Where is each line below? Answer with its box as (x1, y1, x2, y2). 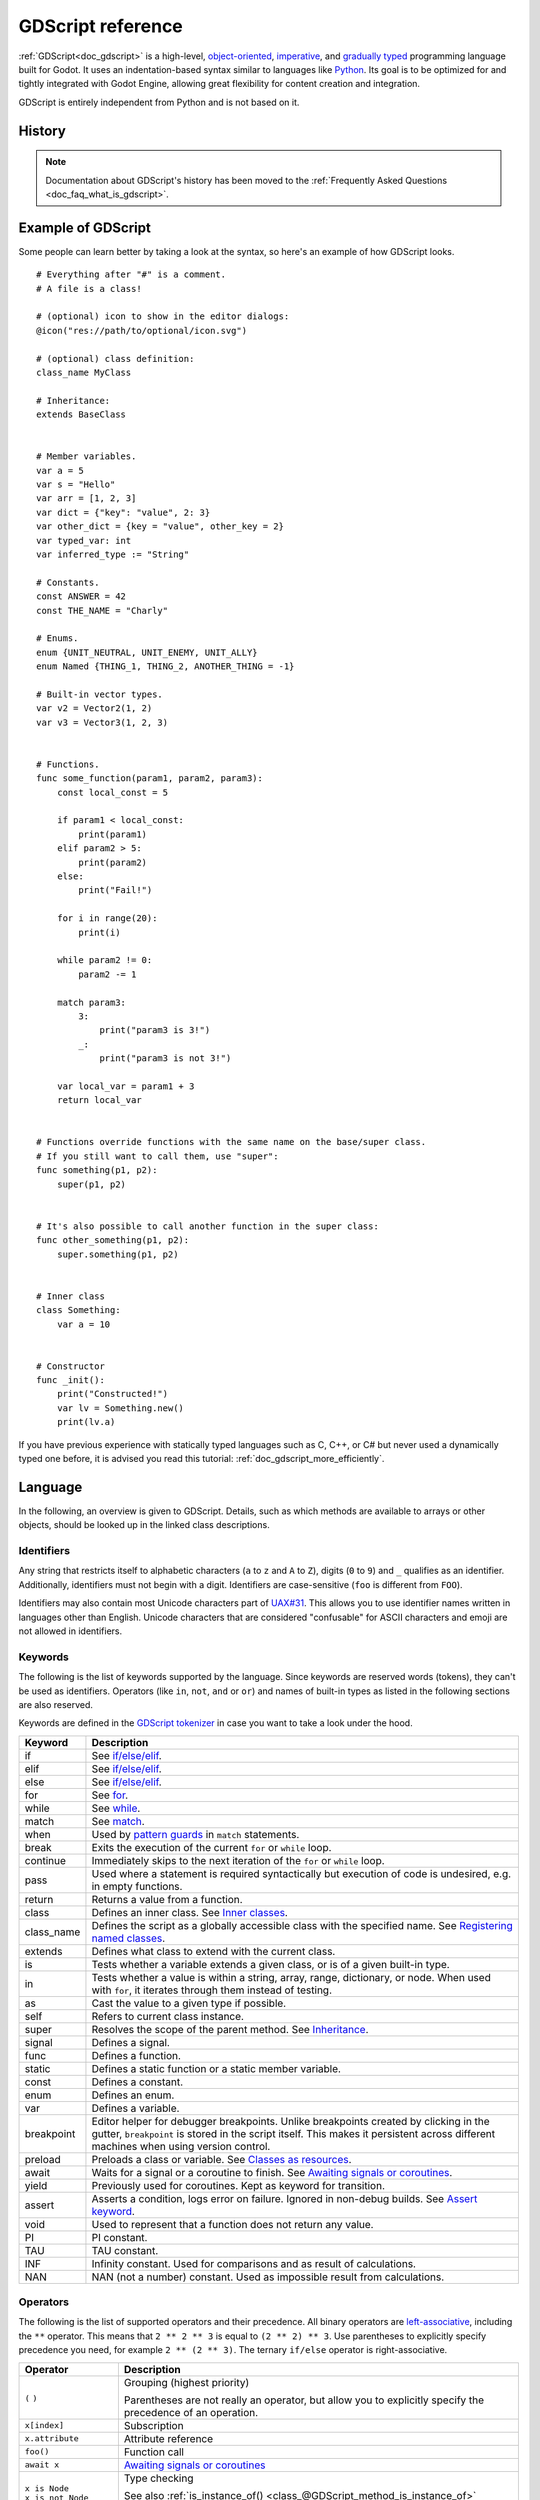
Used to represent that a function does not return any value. (91, 2217, 374, 2231)
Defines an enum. (91, 2088, 175, 2102)
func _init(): (36, 1375, 105, 1386)
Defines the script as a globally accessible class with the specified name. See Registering (91, 1918, 514, 1932)
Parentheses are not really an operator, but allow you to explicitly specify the (123, 2393, 485, 2407)
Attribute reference (123, 2431, 214, 2445)
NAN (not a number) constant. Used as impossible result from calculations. (91, 2270, 445, 2284)
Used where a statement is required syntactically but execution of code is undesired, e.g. (91, 1866, 512, 1880)
